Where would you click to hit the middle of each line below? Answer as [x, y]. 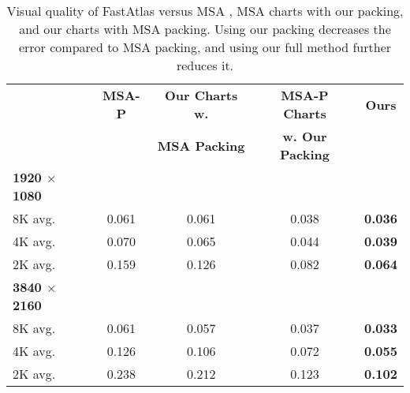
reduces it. [205, 65]
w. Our [305, 136]
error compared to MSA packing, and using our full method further [205, 47]
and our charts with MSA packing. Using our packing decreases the [205, 29]
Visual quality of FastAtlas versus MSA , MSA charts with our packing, [205, 11]
